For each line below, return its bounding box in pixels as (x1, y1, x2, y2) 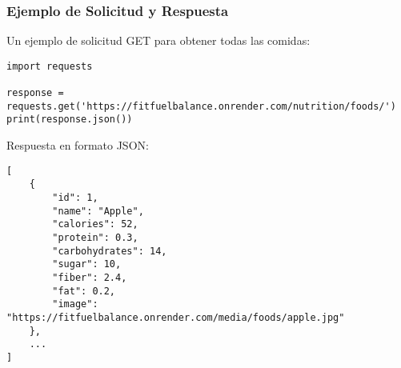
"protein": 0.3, (52, 231, 138, 243)
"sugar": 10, (52, 258, 122, 270)
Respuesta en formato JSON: (6, 137, 149, 154)
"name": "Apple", (52, 205, 144, 217)
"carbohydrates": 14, (52, 245, 167, 257)
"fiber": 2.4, (52, 271, 127, 283)
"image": (52, 298, 98, 310)
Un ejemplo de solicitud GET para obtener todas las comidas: (6, 32, 311, 49)
